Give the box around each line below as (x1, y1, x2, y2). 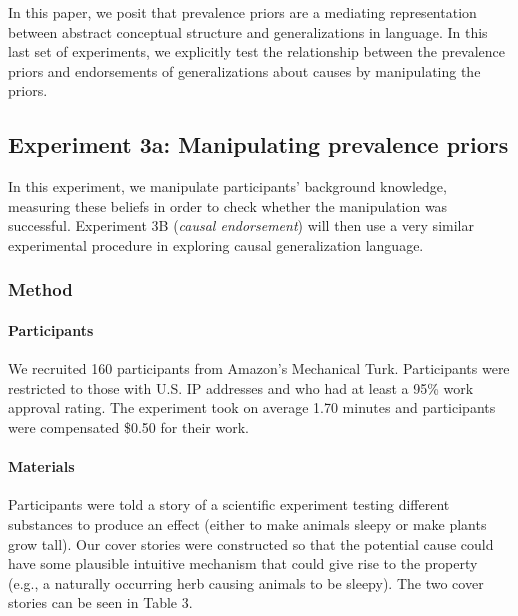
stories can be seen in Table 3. (8, 592, 193, 613)
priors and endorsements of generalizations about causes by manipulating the (8, 60, 481, 81)
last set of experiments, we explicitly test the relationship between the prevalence (8, 41, 506, 62)
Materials (8, 456, 75, 477)
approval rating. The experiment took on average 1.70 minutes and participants (8, 397, 496, 418)
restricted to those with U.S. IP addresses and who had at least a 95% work (8, 377, 474, 398)
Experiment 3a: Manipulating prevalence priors (8, 129, 509, 160)
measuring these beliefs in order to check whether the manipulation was (8, 195, 448, 216)
